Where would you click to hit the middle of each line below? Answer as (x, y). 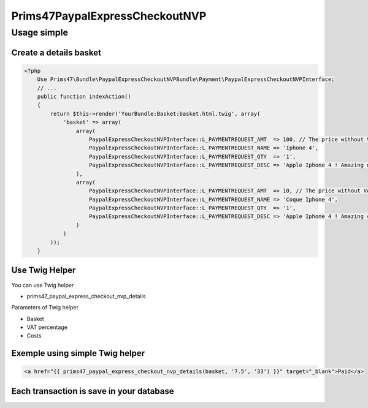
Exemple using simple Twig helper (78, 353)
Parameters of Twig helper (45, 308)
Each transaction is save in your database (93, 391)
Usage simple (40, 32)
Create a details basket (56, 52)
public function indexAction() (84, 96)
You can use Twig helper (43, 285)
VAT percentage (47, 327)
